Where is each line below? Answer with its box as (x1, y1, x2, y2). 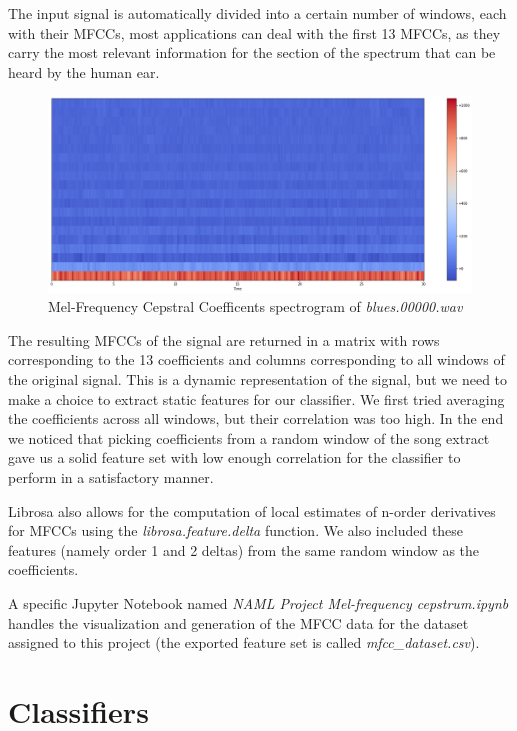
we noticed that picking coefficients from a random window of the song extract (8, 427, 490, 448)
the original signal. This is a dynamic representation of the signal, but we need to (8, 369, 508, 390)
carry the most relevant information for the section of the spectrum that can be (8, 42, 496, 63)
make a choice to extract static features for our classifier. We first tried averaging (8, 388, 505, 409)
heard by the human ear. (8, 61, 160, 82)
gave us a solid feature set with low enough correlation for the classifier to (8, 447, 461, 468)
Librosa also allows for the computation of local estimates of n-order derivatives (8, 500, 496, 521)
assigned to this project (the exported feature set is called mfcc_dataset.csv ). (8, 632, 480, 653)
